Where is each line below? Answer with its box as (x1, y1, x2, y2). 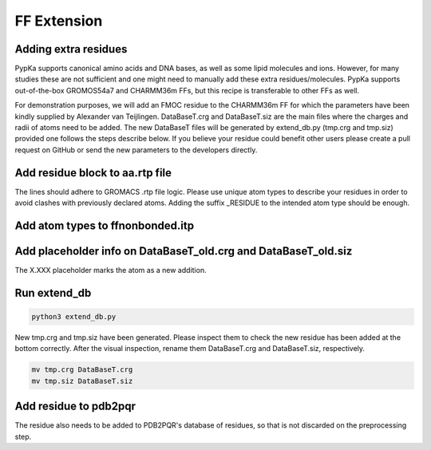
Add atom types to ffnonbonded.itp (14, 219, 195, 232)
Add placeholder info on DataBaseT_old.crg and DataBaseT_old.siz (14, 244, 353, 258)
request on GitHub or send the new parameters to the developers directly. (14, 144, 258, 155)
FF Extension (14, 12, 103, 30)
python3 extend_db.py (31, 312, 117, 322)
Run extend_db (14, 286, 92, 299)
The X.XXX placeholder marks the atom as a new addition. (14, 266, 207, 275)
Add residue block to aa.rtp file (14, 166, 172, 180)
